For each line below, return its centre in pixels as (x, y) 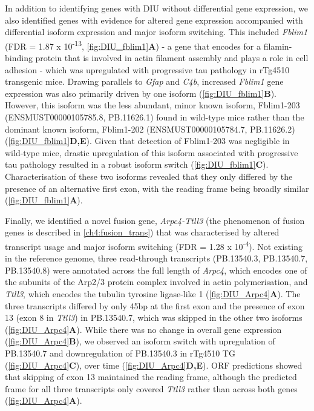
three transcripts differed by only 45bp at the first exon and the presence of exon (155, 305)
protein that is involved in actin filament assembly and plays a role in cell (172, 58)
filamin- (278, 46)
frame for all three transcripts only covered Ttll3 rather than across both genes (151, 388)
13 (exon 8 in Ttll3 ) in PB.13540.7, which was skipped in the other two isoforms (154, 317)
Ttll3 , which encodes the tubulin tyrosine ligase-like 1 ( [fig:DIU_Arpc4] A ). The (153, 293)
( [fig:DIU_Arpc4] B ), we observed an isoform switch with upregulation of (140, 341)
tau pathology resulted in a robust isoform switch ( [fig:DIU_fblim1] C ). (137, 164)
